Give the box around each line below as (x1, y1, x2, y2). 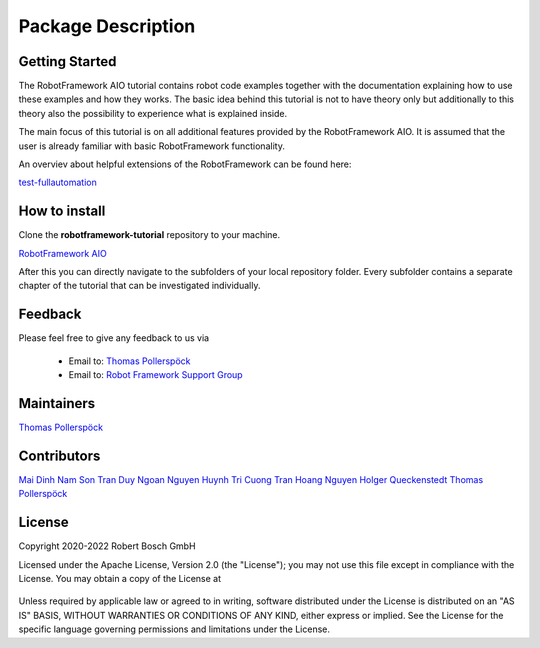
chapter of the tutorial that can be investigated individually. (18, 280, 261, 292)
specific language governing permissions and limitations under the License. (18, 623, 330, 635)
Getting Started (18, 53, 117, 70)
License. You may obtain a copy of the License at (18, 573, 222, 585)
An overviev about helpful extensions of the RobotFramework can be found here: (18, 158, 352, 170)
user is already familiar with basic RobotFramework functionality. (18, 140, 285, 152)
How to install (18, 203, 106, 220)
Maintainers (18, 395, 96, 412)
